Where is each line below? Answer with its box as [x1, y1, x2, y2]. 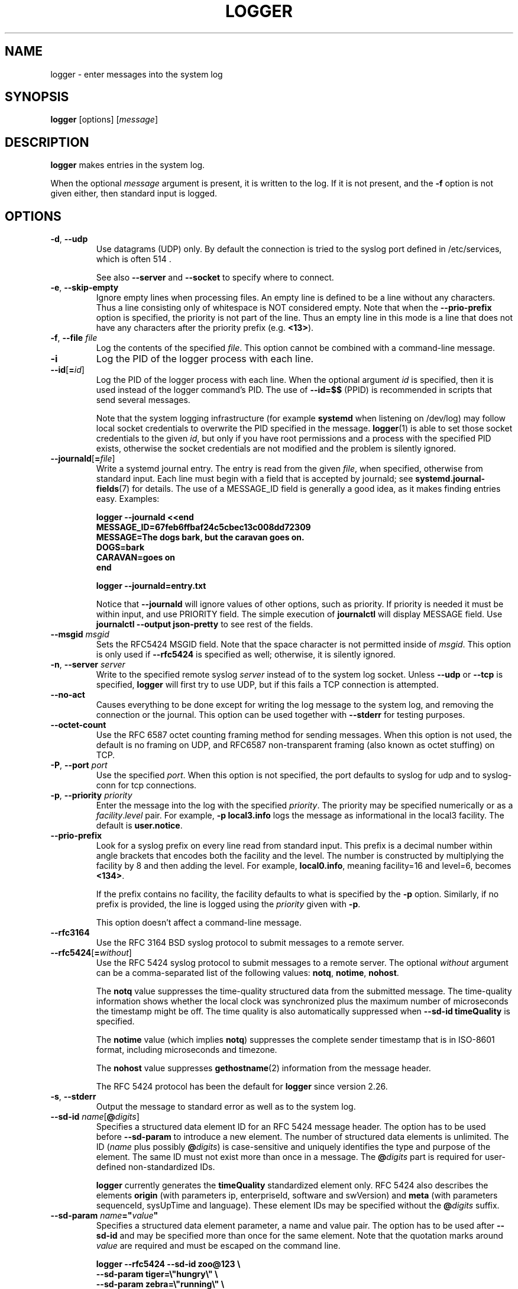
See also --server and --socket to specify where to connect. [96, 272, 334, 283]
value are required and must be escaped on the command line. [96, 1240, 341, 1251]
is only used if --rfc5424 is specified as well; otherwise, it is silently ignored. [96, 649, 396, 660]
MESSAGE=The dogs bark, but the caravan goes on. [96, 532, 305, 543]
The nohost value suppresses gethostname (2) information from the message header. [96, 1063, 431, 1074]
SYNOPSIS [5, 89, 69, 105]
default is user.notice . [96, 820, 183, 831]
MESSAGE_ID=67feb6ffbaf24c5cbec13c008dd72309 [96, 522, 311, 533]
